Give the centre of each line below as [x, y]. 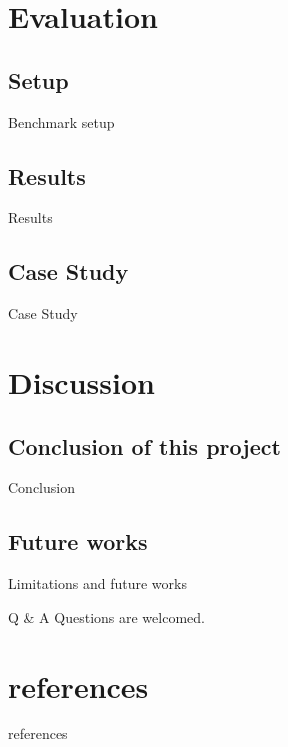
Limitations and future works [97, 583]
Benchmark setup [61, 121]
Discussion [81, 381]
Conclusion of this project [144, 445]
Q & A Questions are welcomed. [106, 616]
